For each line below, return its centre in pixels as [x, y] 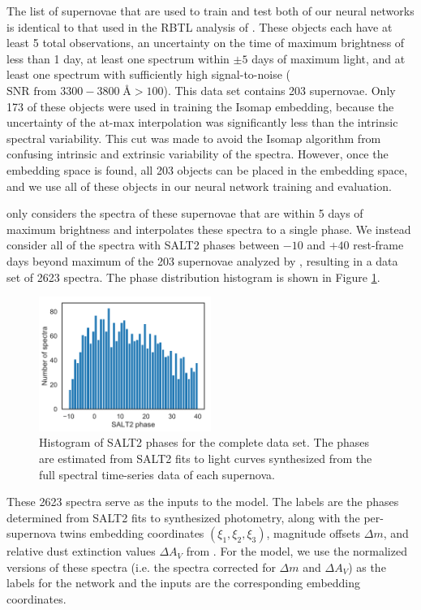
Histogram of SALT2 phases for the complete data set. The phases [204, 442]
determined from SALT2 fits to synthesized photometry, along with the [183, 517]
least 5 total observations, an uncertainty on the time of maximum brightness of [206, 43]
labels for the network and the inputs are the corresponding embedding [184, 583]
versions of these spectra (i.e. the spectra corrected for [141, 567]
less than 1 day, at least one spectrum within [118, 58]
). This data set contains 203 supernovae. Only [279, 90]
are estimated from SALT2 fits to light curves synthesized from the [206, 458]
